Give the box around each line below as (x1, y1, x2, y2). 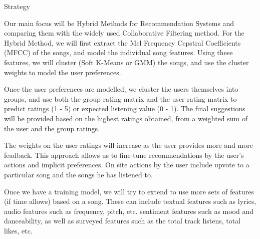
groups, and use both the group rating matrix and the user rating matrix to (4, 93, 237, 104)
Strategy (4, 1, 30, 11)
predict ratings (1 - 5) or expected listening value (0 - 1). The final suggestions (4, 103, 245, 114)
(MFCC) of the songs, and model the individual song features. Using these (4, 47, 233, 58)
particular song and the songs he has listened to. (4, 169, 153, 179)
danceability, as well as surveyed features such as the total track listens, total (4, 215, 241, 226)
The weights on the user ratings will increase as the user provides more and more (4, 140, 253, 150)
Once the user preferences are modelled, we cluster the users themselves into (4, 84, 238, 94)
